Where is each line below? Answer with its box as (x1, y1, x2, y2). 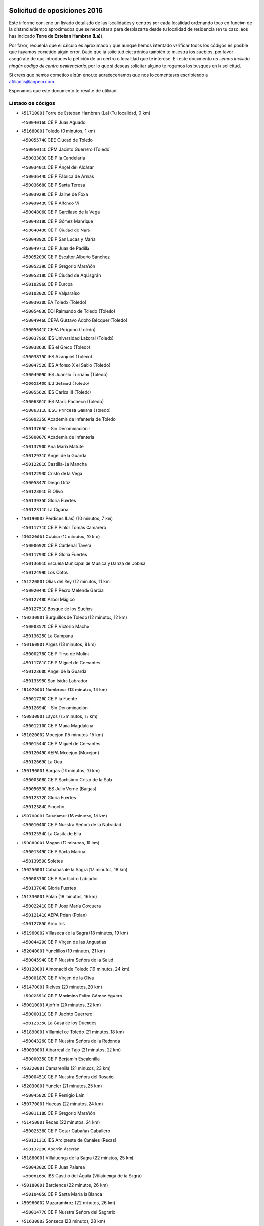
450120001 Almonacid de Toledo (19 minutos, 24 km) (21, 966, 130, 972)
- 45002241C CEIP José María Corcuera (21, 903, 101, 909)
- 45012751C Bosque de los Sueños (21, 606, 93, 612)
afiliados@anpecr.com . (9, 78, 56, 84)
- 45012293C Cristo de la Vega (21, 470, 83, 476)
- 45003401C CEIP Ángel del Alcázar (21, 164, 94, 170)
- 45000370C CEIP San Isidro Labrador (21, 876, 98, 882)
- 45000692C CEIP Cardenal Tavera (21, 542, 92, 548)
